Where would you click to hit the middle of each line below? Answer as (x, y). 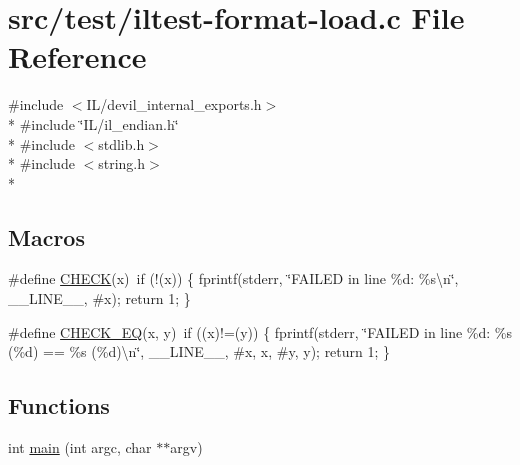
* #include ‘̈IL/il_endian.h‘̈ (93, 123)
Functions (59, 405)
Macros (46, 236)
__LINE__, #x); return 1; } (99, 298)
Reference (77, 56)
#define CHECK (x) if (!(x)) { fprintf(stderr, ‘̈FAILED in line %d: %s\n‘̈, (233, 278)
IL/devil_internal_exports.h (174, 104)
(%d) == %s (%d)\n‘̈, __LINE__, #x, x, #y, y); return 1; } (199, 351)
